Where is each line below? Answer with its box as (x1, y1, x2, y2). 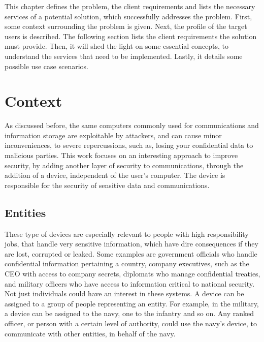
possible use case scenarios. (5, 60, 88, 71)
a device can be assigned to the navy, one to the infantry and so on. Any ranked (5, 308, 254, 319)
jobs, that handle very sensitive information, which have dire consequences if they (5, 238, 258, 249)
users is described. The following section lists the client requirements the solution (5, 30, 257, 41)
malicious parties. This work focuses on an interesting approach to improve (5, 150, 238, 161)
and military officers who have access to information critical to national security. (5, 278, 255, 289)
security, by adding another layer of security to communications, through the (5, 160, 244, 170)
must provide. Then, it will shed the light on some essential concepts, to (5, 41, 229, 51)
